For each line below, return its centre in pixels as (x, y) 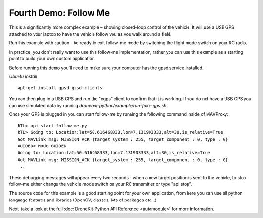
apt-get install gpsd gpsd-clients (60, 88)
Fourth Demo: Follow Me (59, 13)
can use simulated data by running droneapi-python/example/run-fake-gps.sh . (88, 106)
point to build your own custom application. (52, 59)
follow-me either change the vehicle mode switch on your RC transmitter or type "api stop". (101, 184)
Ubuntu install (23, 76)
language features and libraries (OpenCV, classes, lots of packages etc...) (83, 200)
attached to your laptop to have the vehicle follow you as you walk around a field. (90, 34)
